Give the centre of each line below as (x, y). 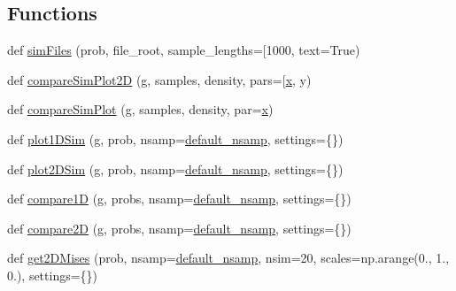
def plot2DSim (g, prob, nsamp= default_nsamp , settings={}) (175, 168)
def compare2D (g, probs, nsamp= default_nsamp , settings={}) (179, 228)
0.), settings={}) (53, 275)
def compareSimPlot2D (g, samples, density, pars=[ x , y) (159, 79)
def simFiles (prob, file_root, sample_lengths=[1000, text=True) (184, 50)
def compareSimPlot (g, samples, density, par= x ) (140, 109)
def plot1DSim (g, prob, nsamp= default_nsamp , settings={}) (175, 138)
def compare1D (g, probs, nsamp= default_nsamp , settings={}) (179, 199)
